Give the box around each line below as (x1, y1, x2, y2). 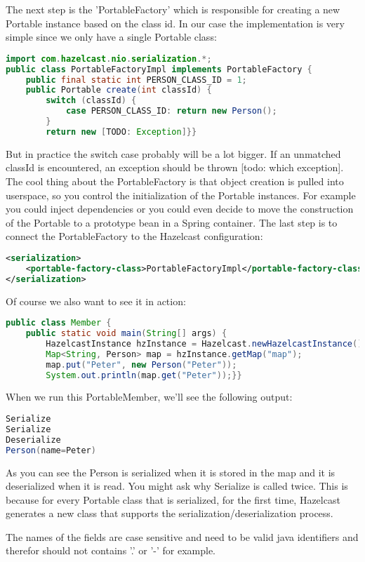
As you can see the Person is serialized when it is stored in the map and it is (6, 464, 336, 479)
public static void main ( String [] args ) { (25, 328, 227, 339)
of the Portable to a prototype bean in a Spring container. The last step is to (6, 215, 338, 229)
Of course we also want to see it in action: (6, 293, 186, 308)
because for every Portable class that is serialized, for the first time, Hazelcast (6, 492, 340, 507)
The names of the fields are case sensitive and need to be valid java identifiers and (6, 529, 359, 544)
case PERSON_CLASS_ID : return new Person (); (65, 106, 277, 116)
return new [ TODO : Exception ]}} (46, 126, 197, 137)
